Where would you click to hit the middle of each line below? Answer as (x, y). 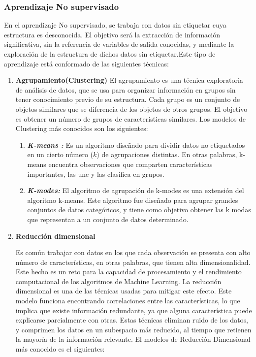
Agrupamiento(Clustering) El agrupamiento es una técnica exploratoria (129, 80)
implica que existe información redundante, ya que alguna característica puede (134, 310)
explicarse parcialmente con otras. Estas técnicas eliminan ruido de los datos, (132, 320)
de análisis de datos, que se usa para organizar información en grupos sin (126, 89)
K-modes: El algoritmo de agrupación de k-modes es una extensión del (136, 190)
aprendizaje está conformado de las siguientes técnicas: (86, 63)
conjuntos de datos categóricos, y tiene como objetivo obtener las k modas (139, 210)
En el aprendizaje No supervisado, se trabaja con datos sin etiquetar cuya (115, 25)
